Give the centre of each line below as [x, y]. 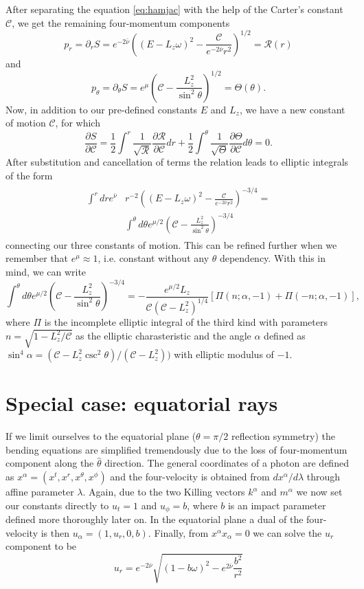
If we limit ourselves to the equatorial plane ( [101, 436]
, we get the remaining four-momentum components [121, 22]
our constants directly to [57, 505]
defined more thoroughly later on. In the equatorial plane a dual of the [155, 519]
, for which [78, 123]
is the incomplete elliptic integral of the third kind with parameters [186, 321]
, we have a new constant [292, 109]
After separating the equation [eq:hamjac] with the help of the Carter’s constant [174, 9]
